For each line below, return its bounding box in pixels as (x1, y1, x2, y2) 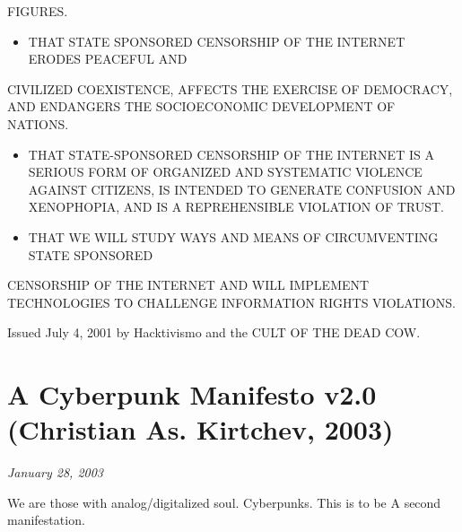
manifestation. (7, 510, 85, 529)
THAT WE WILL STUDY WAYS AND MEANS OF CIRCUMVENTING (28, 227, 439, 246)
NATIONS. (7, 114, 69, 133)
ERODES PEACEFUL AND (28, 49, 187, 68)
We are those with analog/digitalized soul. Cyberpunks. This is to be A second (7, 493, 441, 511)
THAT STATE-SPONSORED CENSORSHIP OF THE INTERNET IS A (28, 144, 434, 163)
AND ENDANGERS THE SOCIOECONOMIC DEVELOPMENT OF (7, 97, 396, 116)
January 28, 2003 (7, 463, 104, 482)
